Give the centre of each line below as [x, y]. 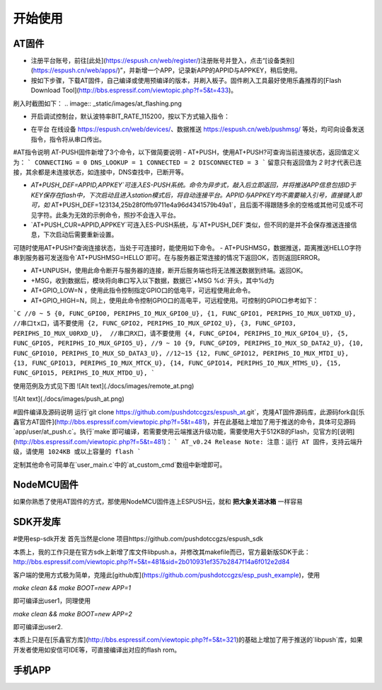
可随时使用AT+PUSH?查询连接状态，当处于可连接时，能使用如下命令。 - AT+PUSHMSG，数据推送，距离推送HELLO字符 [187, 247]
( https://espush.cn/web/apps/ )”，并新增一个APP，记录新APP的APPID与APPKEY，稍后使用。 [166, 70]
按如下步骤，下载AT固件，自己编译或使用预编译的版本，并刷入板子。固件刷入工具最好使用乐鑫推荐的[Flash [186, 80]
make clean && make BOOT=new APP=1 [72, 587]
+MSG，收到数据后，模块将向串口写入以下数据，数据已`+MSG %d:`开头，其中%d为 [153, 281]
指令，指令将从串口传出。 [68, 139]
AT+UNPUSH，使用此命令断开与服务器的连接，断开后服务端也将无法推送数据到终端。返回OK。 [169, 271]
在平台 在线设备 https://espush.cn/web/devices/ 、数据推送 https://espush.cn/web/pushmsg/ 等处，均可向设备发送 [197, 129]
